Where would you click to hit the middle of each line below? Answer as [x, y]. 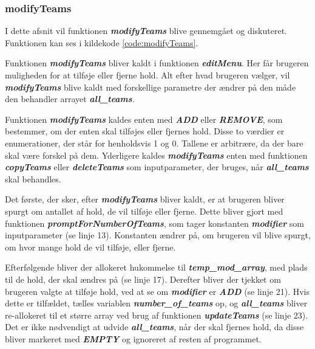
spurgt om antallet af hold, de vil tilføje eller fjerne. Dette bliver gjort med [144, 211]
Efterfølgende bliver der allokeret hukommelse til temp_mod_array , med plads [156, 267]
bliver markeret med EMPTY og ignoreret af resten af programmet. [133, 338]
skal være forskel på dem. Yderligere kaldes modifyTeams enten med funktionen [156, 155]
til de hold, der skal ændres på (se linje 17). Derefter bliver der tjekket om [143, 279]
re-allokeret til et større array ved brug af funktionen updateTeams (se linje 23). [157, 315]
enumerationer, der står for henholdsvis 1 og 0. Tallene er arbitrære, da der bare [154, 143]
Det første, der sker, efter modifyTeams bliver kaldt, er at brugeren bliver [145, 199]
